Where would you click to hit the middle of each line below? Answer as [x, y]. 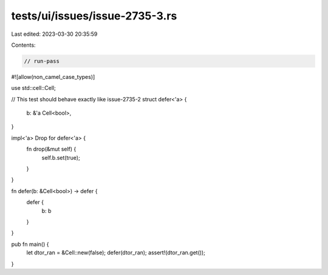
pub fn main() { [30, 244]
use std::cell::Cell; [33, 88]
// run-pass [42, 61]
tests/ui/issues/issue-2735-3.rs [94, 16]
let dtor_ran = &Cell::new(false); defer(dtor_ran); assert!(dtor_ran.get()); [116, 253]
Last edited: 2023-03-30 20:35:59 [54, 34]
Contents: [23, 45]
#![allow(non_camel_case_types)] [53, 76]
